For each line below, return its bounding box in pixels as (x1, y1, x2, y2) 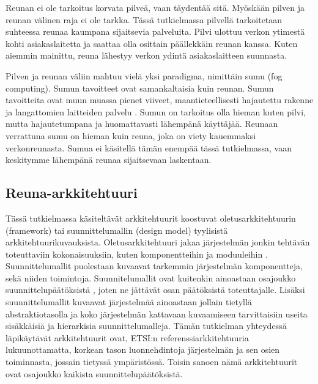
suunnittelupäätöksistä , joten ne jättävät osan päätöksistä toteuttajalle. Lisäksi (6, 283, 305, 296)
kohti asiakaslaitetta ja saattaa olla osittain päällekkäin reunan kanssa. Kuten (6, 37, 298, 49)
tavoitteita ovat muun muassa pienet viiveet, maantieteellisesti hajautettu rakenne (6, 93, 314, 106)
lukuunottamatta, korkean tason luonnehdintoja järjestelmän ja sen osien (6, 343, 280, 356)
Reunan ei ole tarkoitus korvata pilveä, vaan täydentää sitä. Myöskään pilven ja (6, 1, 305, 13)
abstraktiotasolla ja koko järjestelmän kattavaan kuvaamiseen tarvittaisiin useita (6, 307, 308, 320)
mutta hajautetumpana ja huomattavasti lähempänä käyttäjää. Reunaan (6, 117, 278, 130)
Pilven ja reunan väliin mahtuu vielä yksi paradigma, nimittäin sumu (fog (6, 69, 283, 82)
